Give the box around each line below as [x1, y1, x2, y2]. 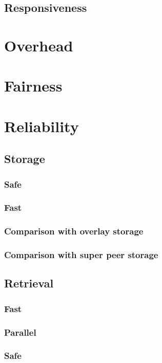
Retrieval [4, 275, 54, 291]
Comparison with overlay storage [4, 225, 144, 238]
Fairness [4, 75, 63, 96]
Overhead [4, 34, 73, 56]
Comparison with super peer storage [4, 248, 158, 261]
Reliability [4, 115, 79, 136]
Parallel [4, 325, 36, 338]
